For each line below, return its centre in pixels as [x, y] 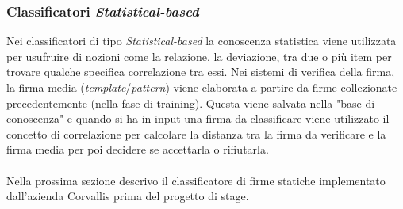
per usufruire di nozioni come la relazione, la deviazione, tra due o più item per [199, 56]
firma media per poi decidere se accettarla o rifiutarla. [138, 149]
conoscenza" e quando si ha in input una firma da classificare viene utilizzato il [198, 118]
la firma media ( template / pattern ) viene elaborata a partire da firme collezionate [202, 87]
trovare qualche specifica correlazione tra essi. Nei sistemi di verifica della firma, [201, 72]
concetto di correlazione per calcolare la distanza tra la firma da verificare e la [196, 133]
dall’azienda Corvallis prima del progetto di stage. [128, 196]
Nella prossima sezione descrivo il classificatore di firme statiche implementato [196, 180]
